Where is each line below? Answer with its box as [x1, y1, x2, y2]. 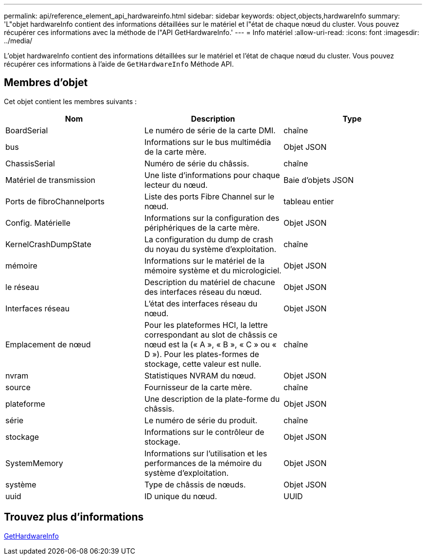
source [5, 382, 31, 392]
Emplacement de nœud [5, 339, 91, 349]
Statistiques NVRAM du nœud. [144, 370, 256, 380]
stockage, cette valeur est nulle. [144, 359, 262, 369]
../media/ [4, 36, 33, 45]
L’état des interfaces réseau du [144, 298, 258, 308]
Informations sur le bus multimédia [144, 137, 271, 147]
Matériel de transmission [5, 175, 96, 185]
